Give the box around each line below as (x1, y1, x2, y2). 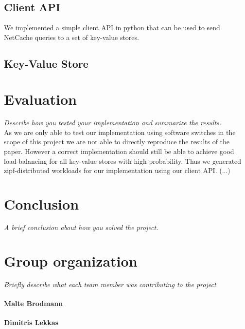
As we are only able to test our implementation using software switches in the (4, 127, 236, 137)
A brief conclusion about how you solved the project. (4, 222, 158, 232)
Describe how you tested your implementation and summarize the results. (4, 117, 222, 128)
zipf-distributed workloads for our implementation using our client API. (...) (4, 165, 230, 175)
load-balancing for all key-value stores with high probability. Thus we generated (4, 155, 242, 166)
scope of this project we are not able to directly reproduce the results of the (4, 136, 230, 147)
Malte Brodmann (4, 298, 63, 308)
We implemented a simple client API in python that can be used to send (4, 22, 220, 33)
